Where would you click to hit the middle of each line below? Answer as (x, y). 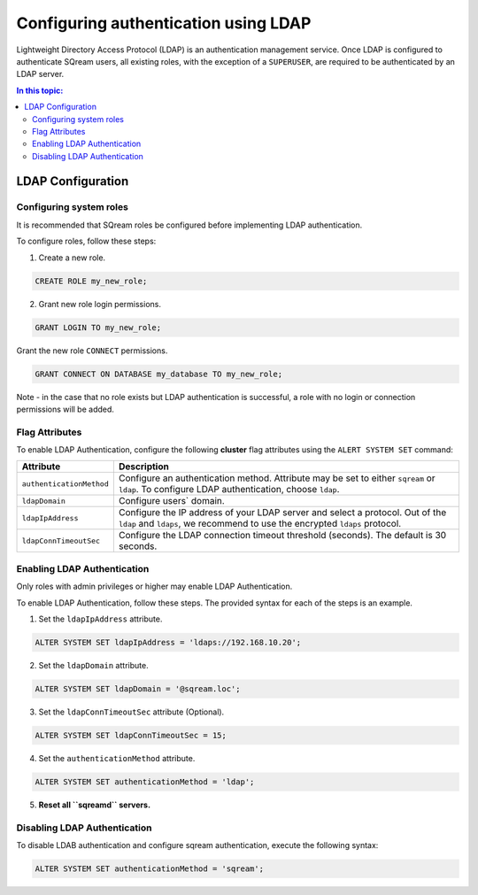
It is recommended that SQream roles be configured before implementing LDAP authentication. (189, 225)
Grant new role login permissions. (100, 304)
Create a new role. (72, 258)
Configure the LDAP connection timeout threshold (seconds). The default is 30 (282, 536)
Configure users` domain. (171, 501)
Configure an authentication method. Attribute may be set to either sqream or (277, 478)
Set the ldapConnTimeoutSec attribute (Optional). (131, 712)
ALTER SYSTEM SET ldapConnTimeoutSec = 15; (131, 735)
